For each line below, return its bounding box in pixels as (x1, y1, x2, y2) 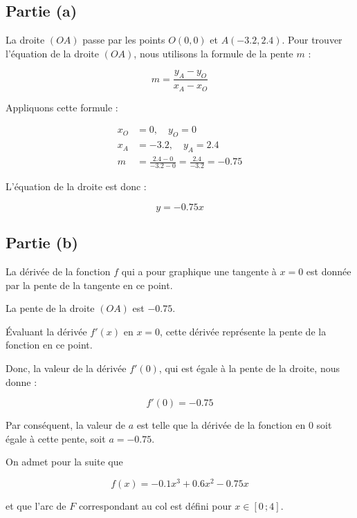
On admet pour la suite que (6, 454, 123, 469)
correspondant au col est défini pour (78, 499, 232, 513)
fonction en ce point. (6, 337, 93, 352)
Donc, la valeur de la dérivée (6, 361, 127, 376)
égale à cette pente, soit (6, 431, 106, 445)
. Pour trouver (282, 33, 342, 47)
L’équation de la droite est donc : (6, 179, 147, 194)
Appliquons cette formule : (6, 100, 118, 114)
